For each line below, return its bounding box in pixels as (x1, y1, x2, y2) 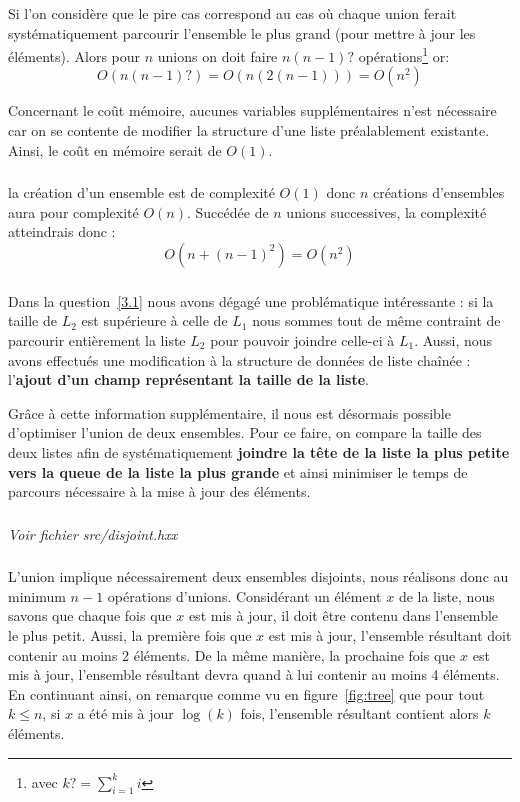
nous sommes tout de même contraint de (252, 310, 501, 331)
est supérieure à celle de (81, 310, 228, 331)
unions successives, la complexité (286, 201, 487, 222)
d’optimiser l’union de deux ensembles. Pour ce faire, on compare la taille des (8, 422, 482, 443)
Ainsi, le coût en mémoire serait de (8, 139, 222, 160)
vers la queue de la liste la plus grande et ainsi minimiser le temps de (8, 461, 468, 482)
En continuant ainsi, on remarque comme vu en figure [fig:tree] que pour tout (8, 683, 485, 704)
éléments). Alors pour (8, 45, 141, 66)
